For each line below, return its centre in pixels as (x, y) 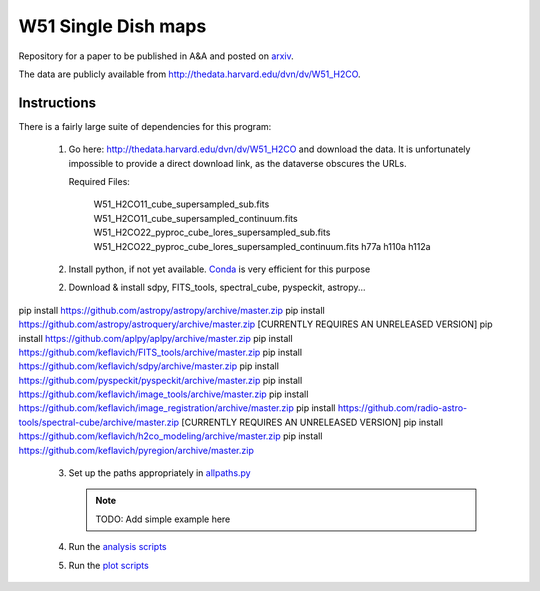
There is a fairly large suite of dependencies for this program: (145, 126)
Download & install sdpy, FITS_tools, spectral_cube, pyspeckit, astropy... (217, 287)
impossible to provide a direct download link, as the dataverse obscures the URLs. (237, 163)
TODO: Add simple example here (163, 519)
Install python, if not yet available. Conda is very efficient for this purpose (219, 269)
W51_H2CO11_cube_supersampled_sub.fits (181, 204)
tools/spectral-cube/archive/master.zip (99, 422)
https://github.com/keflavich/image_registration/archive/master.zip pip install (177, 408)
